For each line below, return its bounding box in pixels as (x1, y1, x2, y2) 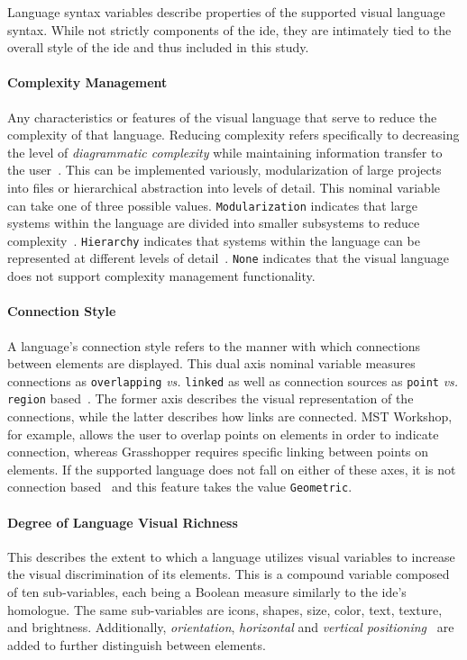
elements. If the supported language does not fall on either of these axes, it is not (7, 459, 456, 478)
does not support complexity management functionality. (7, 267, 316, 285)
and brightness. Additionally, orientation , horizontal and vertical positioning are (7, 618, 454, 637)
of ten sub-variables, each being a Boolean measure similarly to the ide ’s (7, 583, 407, 601)
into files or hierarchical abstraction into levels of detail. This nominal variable (7, 177, 441, 196)
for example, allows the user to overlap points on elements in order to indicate (7, 424, 439, 443)
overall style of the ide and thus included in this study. (7, 38, 309, 57)
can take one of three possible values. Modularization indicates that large (7, 195, 417, 214)
